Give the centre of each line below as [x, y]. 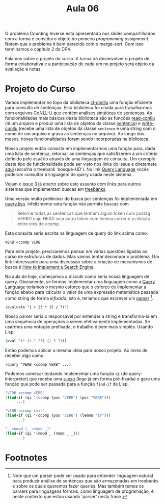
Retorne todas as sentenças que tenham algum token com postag [84, 213]
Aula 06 [82, 9]
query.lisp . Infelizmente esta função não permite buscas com [67, 204]
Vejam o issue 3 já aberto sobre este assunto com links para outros [73, 184]
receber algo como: [25, 355]
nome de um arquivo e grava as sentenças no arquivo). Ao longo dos [75, 134]
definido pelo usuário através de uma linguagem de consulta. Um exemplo [80, 159]
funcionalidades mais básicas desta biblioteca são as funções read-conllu [80, 118]
